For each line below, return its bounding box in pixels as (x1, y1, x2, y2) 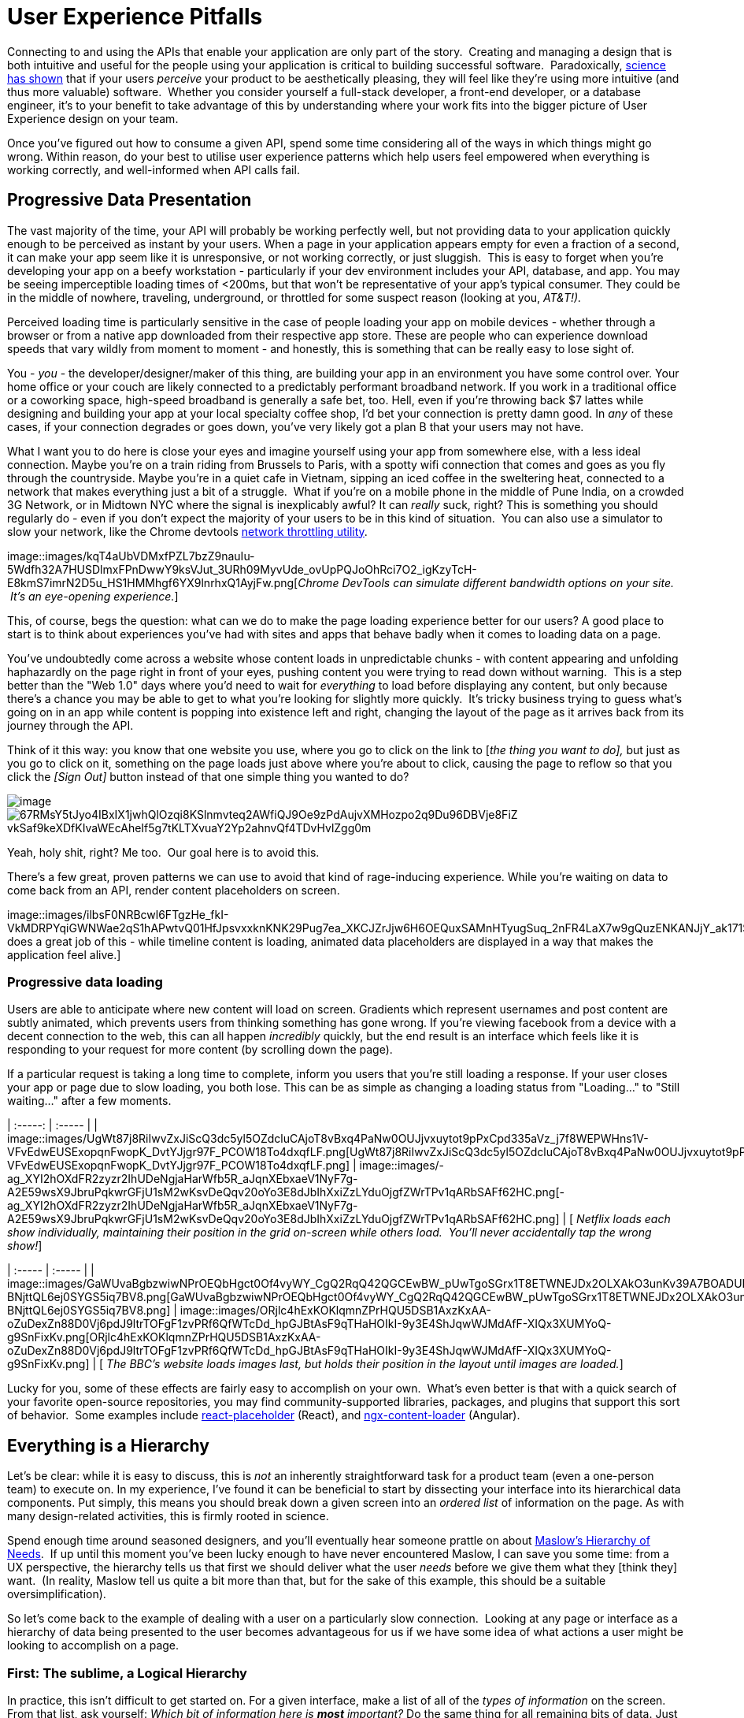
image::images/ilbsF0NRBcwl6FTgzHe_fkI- (7, 907, 229, 921)
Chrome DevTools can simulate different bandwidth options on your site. (298, 575, 675, 589)
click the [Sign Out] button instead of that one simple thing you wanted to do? (7, 769, 409, 783)
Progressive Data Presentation (7, 190, 252, 210)
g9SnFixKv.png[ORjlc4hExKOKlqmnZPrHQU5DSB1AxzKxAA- (7, 1330, 321, 1344)
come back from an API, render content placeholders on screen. (7, 883, 340, 897)
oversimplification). (7, 1587, 106, 1601)
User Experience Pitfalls (7, 3, 263, 30)
